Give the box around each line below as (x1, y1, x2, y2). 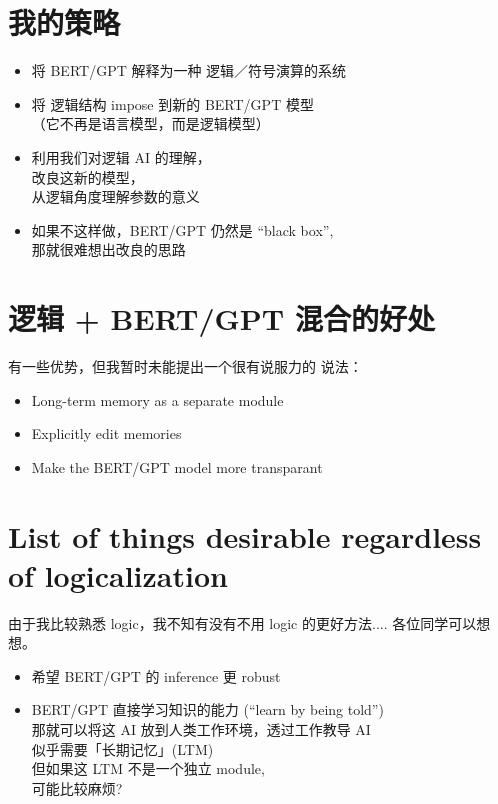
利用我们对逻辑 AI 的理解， (31, 146, 211, 167)
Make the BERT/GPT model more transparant (31, 456, 323, 477)
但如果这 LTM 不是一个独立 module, (31, 758, 265, 779)
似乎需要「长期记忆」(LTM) (31, 738, 214, 759)
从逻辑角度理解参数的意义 (31, 186, 200, 207)
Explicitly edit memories (31, 423, 182, 444)
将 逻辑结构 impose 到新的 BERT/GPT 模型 (31, 93, 314, 114)
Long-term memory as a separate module (31, 389, 284, 410)
